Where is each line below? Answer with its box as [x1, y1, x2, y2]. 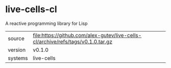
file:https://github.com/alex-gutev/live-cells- [33, 31, 141, 39]
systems [8, 54, 28, 61]
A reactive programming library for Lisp [5, 20, 88, 26]
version [8, 46, 26, 53]
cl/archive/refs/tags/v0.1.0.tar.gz [33, 38, 112, 45]
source [8, 35, 24, 42]
